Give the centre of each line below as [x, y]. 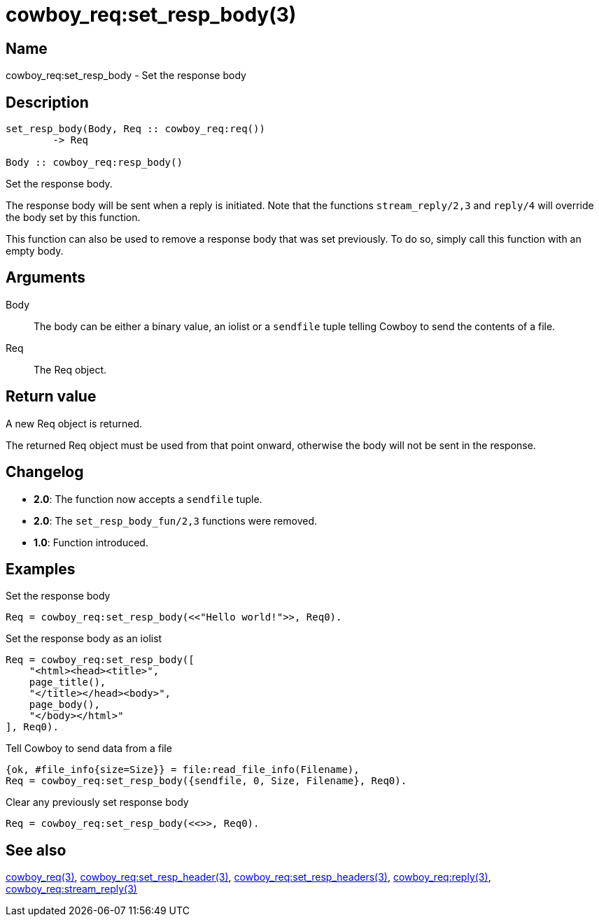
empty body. [35, 251]
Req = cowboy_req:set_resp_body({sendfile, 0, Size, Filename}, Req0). [206, 781]
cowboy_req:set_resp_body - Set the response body [126, 76]
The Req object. [70, 369]
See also [36, 850]
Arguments [46, 278]
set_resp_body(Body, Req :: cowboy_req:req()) [135, 129]
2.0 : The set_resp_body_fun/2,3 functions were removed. [176, 520]
